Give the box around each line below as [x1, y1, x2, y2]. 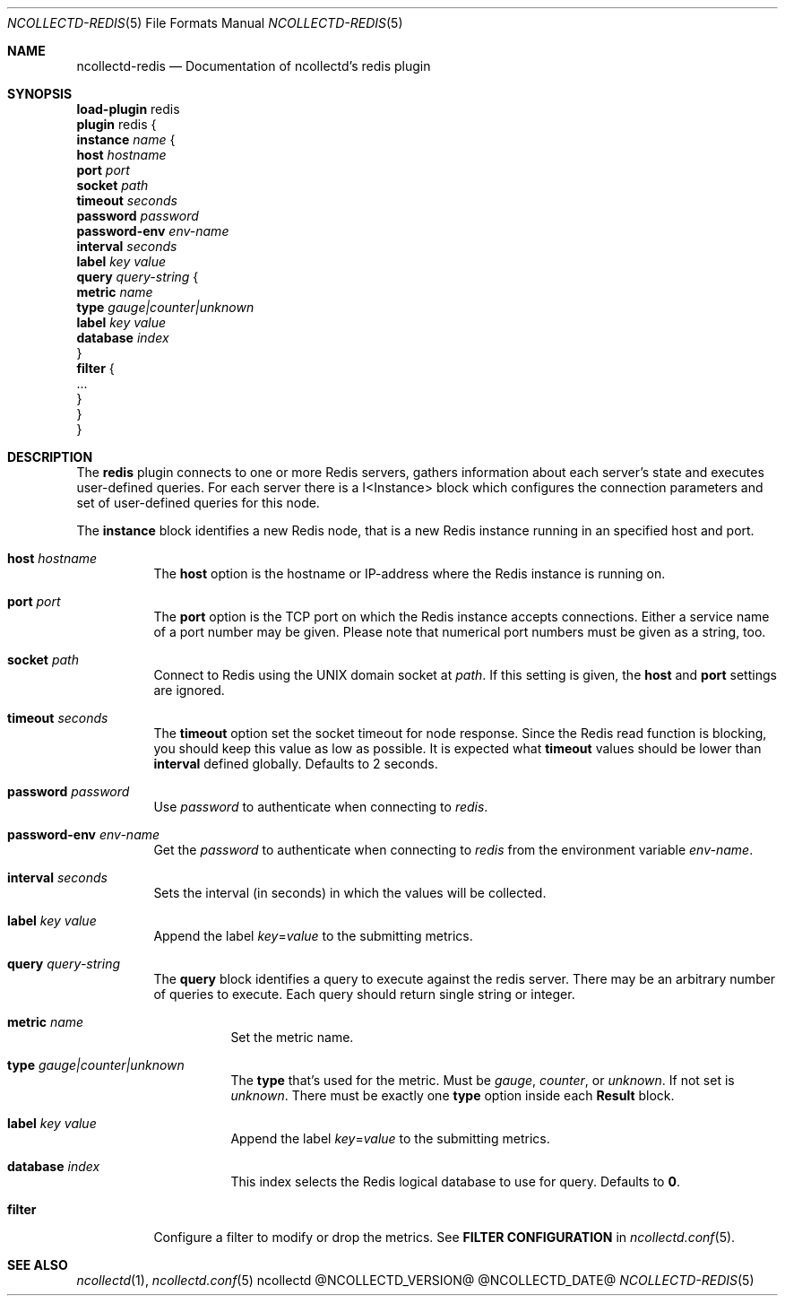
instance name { [76, 132, 176, 147]
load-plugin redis [76, 101, 180, 117]
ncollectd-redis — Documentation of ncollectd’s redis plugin [76, 58, 431, 74]
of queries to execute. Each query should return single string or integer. [153, 986, 575, 1002]
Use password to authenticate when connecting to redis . [153, 799, 488, 814]
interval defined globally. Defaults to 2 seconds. [153, 756, 438, 771]
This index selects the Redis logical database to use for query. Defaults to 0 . [230, 1174, 680, 1189]
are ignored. [153, 682, 225, 698]
